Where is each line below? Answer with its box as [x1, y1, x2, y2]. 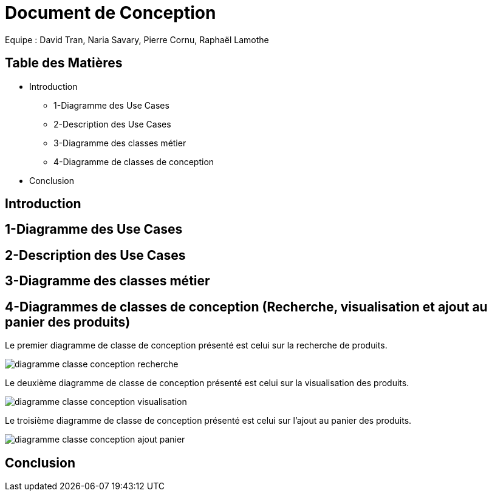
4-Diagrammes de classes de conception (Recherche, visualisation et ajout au [5, 299, 488, 314]
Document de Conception [5, 2, 216, 23]
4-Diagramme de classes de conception [53, 156, 214, 167]
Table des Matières [5, 55, 123, 71]
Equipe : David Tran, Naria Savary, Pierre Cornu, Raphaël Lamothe [5, 34, 269, 45]
